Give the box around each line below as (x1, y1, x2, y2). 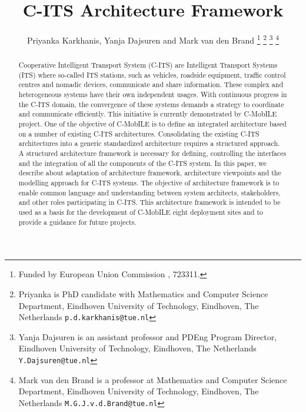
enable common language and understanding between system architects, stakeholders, (18, 187, 281, 197)
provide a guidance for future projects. (18, 217, 137, 227)
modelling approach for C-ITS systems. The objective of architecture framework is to (18, 178, 280, 188)
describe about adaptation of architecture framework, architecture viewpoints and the (18, 168, 281, 178)
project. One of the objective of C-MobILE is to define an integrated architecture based (18, 119, 287, 129)
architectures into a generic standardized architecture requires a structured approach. (18, 138, 280, 148)
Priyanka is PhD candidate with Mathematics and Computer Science (18, 287, 268, 300)
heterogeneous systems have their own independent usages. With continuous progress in (18, 89, 287, 99)
